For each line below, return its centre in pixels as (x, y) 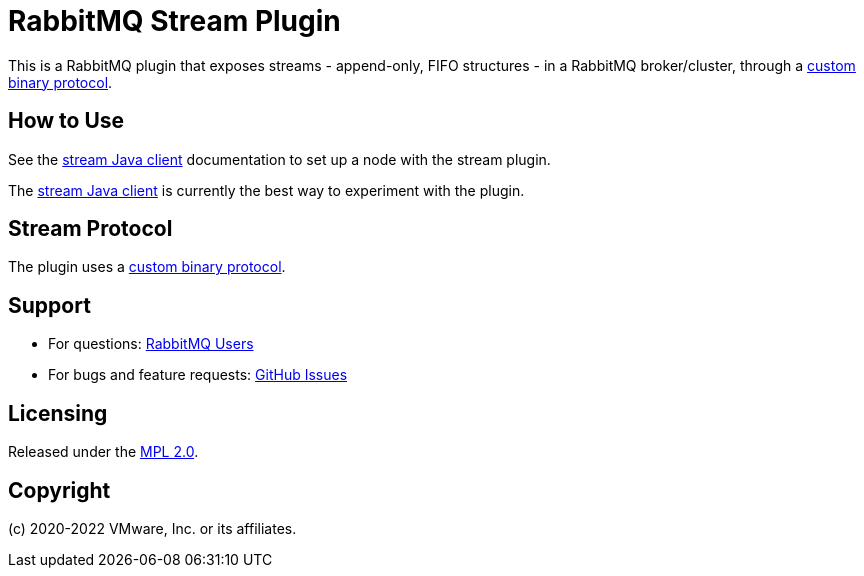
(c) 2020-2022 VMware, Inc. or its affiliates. (152, 528)
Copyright (59, 490)
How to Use (66, 121)
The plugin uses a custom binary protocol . (147, 267)
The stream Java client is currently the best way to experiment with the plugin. (266, 190)
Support (49, 305)
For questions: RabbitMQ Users (151, 344)
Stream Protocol (90, 229)
